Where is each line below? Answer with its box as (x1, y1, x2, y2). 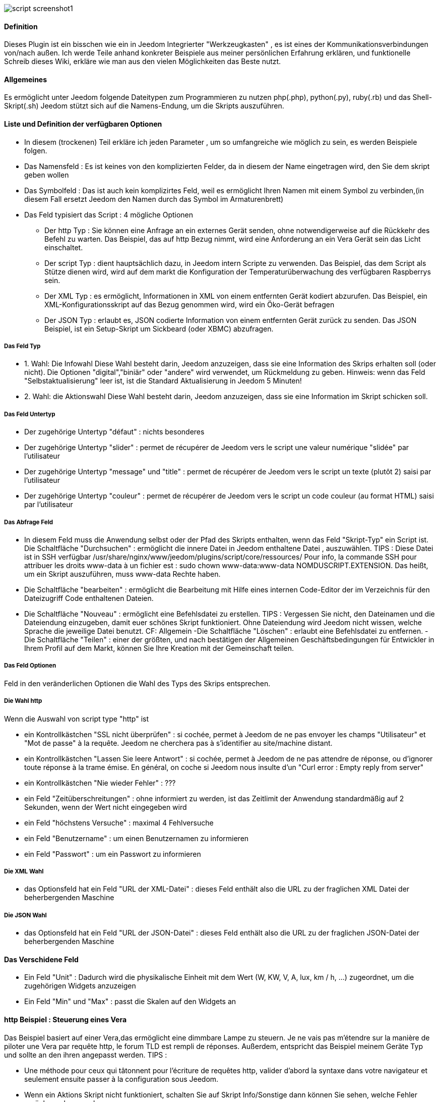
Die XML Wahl (4, 867, 44, 875)
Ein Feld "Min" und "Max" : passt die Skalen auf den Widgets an (24, 997, 236, 1006)
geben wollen (24, 170, 69, 179)
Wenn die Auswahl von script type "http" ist (4, 714, 149, 723)
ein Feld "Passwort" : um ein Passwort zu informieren (24, 849, 201, 858)
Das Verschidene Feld (4, 955, 79, 964)
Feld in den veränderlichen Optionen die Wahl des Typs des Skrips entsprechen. (4, 679, 271, 688)
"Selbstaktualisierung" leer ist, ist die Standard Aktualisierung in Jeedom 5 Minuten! (24, 376, 302, 385)
